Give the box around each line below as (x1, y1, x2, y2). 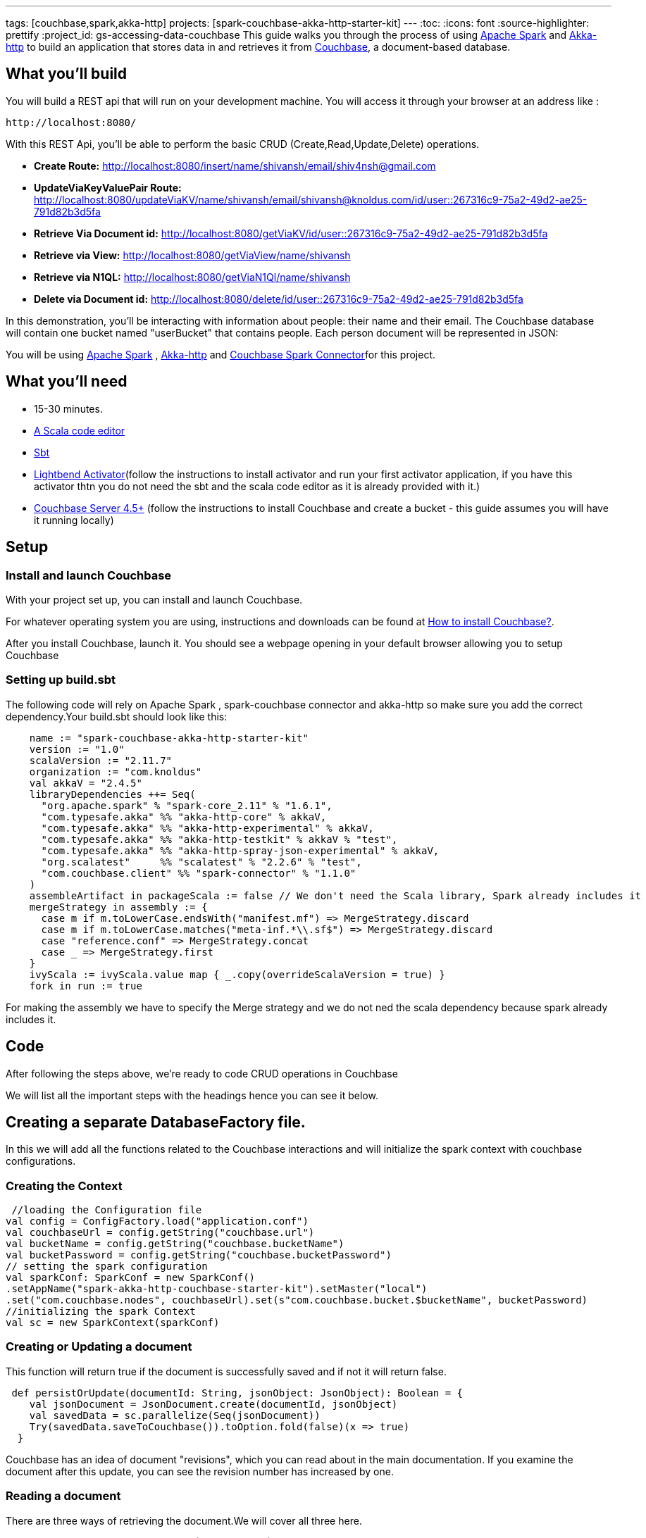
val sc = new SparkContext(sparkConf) (6, 1317, 220, 1329)
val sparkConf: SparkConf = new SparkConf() (6, 1272, 256, 1284)
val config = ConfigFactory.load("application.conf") (6, 1215, 309, 1227)
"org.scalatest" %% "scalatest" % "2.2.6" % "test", (41, 856, 362, 868)
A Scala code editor (34, 424, 125, 437)
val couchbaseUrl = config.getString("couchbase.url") (6, 1227, 315, 1239)
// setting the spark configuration (6, 1261, 208, 1273)
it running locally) (34, 513, 114, 526)
